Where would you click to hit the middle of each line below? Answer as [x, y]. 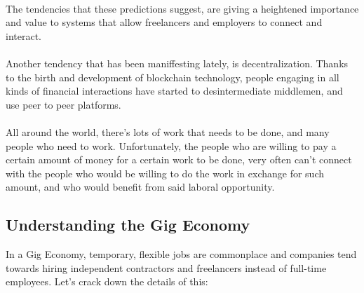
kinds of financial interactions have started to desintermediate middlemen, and [174, 91]
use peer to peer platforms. [63, 104]
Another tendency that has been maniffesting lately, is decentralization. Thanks [177, 63]
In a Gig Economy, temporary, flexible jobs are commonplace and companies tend [181, 254]
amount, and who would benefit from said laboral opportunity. [140, 187]
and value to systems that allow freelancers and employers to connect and [164, 22]
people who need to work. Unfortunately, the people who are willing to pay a [171, 145]
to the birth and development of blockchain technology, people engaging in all [173, 77]
